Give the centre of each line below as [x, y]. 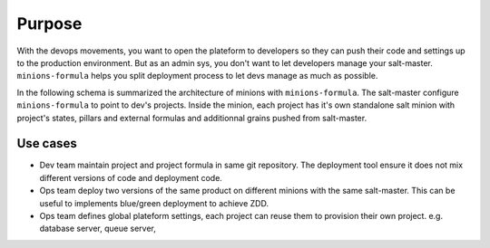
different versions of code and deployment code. [131, 177]
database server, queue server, [98, 229]
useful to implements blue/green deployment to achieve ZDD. [154, 203]
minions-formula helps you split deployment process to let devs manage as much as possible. [197, 76]
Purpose [49, 24]
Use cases [47, 143]
